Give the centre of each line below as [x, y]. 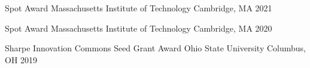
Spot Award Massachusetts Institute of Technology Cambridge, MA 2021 [139, 8]
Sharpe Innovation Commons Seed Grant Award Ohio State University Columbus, [155, 48]
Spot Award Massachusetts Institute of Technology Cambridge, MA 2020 [139, 28]
